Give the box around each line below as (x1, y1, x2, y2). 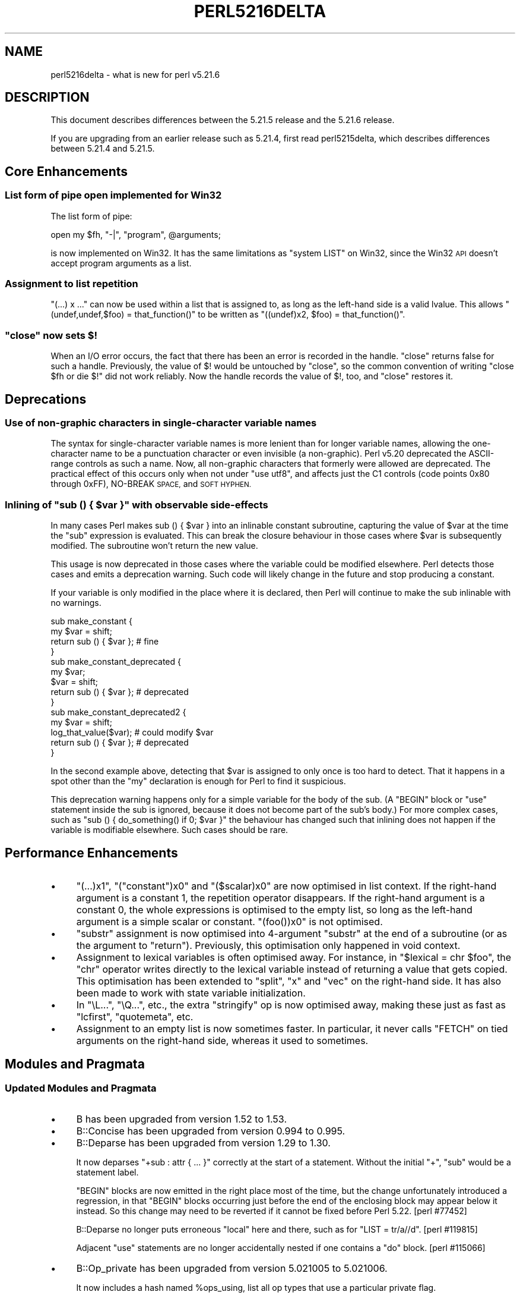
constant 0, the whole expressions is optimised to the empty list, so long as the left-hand (76, 903, 473, 916)
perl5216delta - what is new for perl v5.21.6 (50, 69, 220, 80)
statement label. (76, 1167, 139, 1178)
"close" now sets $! (5, 329, 98, 341)
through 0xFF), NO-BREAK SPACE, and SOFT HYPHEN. (50, 479, 252, 489)
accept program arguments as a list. (50, 257, 192, 268)
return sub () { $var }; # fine (50, 636, 159, 647)
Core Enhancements (5, 164, 128, 179)
